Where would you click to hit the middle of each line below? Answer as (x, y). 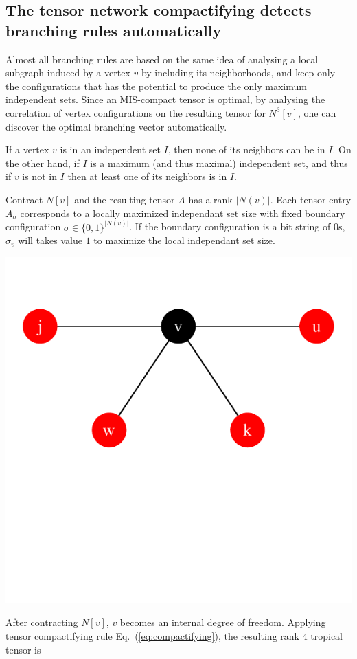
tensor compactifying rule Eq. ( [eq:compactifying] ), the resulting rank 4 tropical (174, 635)
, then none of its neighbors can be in (246, 149)
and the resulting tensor (125, 199)
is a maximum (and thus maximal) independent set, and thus (219, 163)
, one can (317, 112)
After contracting (42, 622)
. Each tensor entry (311, 199)
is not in (39, 176)
